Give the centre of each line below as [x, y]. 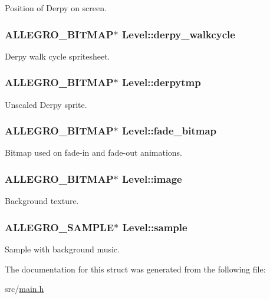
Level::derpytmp [161, 82]
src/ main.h [24, 289]
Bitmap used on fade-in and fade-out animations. [93, 152]
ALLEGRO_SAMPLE [60, 227]
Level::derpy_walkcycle [178, 34]
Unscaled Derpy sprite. [46, 104]
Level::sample [155, 227]
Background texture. [42, 201]
